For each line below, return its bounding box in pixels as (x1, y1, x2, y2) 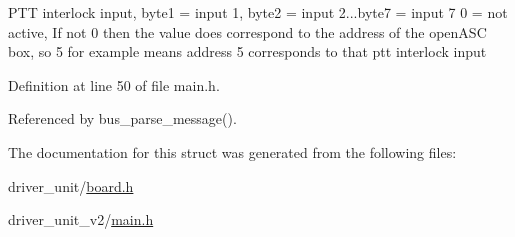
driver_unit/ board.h (8, 175, 134, 196)
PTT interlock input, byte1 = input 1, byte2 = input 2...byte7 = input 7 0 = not (8, 2, 508, 22)
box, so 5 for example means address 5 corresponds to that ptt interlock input (8, 41, 487, 62)
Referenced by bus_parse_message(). (8, 108, 237, 129)
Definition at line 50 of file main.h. (8, 74, 220, 95)
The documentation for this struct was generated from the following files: (8, 141, 457, 162)
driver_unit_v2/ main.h (8, 209, 154, 230)
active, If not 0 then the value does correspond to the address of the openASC (8, 21, 487, 42)
